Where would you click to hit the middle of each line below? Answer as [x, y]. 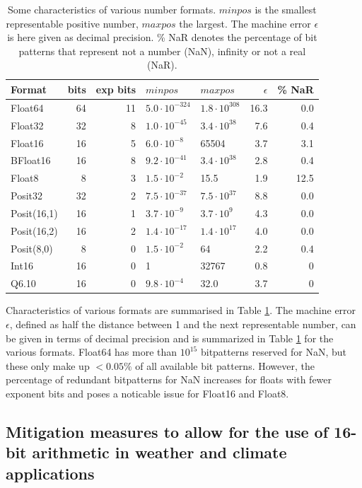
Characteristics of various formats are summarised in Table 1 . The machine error [181, 310]
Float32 [27, 125]
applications [50, 473]
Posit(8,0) [32, 248]
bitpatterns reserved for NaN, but [274, 352]
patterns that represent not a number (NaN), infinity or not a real [162, 51]
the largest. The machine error [245, 23]
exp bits [116, 89]
